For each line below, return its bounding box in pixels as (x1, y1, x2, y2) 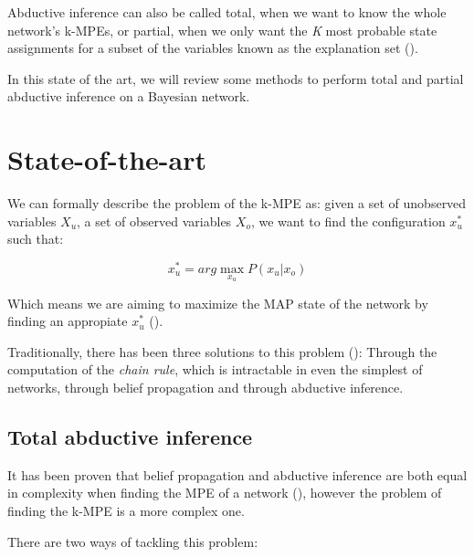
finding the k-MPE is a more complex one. (7, 500, 245, 520)
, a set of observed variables (77, 211, 232, 230)
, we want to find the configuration (250, 211, 446, 230)
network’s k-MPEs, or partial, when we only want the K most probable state (7, 20, 437, 39)
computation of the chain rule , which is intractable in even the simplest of (7, 360, 423, 379)
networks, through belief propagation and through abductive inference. (7, 377, 404, 396)
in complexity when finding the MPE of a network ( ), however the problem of (7, 483, 442, 502)
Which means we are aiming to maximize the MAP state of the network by (7, 293, 428, 312)
